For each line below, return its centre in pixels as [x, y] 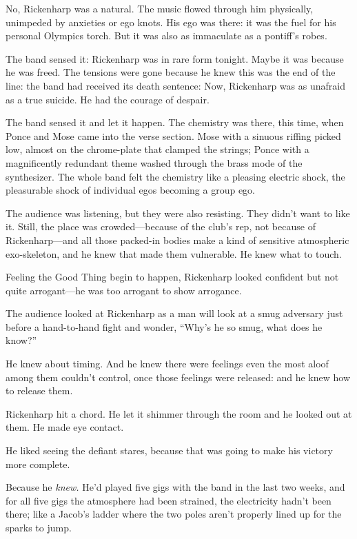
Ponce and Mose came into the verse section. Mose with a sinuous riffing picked [173, 135]
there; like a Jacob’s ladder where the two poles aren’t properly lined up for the [174, 514]
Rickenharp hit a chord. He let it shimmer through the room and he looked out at [179, 413]
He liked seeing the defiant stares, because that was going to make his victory [169, 450]
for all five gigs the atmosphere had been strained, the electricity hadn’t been [169, 500]
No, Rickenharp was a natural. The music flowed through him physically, [160, 8]
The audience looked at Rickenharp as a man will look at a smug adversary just [174, 313]
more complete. [38, 464]
